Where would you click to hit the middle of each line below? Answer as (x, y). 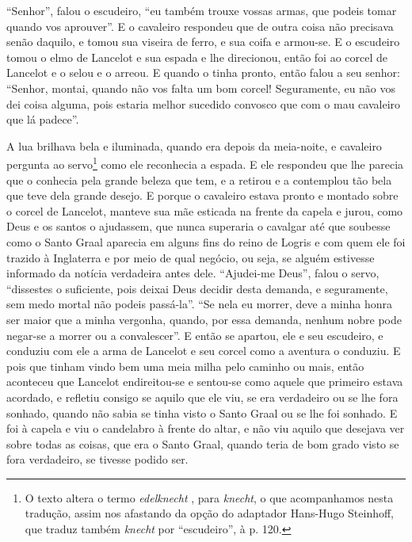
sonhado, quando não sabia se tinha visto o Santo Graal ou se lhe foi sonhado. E (202, 412)
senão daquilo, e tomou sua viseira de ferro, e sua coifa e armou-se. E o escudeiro (203, 42)
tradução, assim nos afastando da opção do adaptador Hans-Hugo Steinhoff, (210, 513)
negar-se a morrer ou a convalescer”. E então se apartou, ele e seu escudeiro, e (195, 335)
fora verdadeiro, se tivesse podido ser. (97, 459)
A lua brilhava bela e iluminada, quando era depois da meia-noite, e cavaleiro (194, 145)
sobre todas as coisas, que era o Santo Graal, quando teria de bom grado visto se (203, 443)
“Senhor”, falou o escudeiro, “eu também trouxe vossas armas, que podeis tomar (202, 10)
